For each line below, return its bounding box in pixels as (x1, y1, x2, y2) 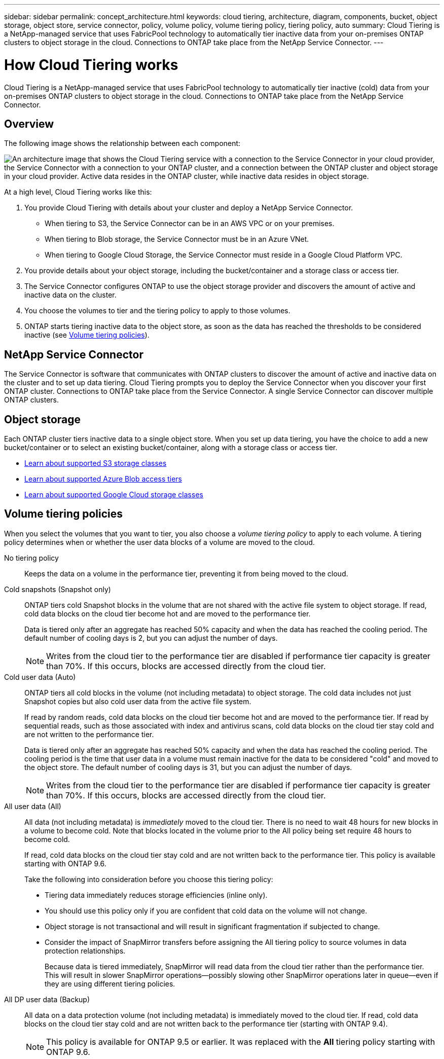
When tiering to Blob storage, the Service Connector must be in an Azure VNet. (45, 235, 309, 244)
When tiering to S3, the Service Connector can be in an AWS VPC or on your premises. (45, 219, 335, 228)
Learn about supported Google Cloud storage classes (24, 490, 203, 499)
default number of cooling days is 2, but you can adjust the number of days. (24, 633, 278, 642)
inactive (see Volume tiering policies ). (24, 331, 150, 340)
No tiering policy (4, 553, 59, 562)
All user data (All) (4, 801, 61, 811)
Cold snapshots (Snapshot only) (4, 585, 111, 594)
